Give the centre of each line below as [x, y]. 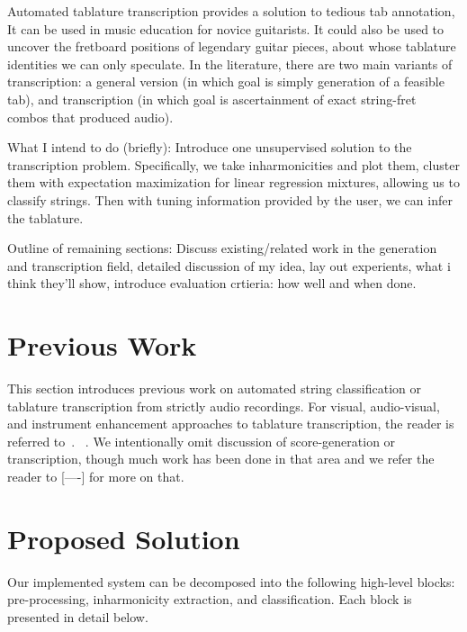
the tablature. [45, 217]
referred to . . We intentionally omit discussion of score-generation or [202, 441]
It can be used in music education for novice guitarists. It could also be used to [226, 28]
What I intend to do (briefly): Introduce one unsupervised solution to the [210, 147]
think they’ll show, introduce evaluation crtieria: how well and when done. [212, 283]
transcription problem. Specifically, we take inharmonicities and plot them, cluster [233, 164]
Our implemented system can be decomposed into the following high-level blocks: [231, 581]
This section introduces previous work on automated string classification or [215, 388]
